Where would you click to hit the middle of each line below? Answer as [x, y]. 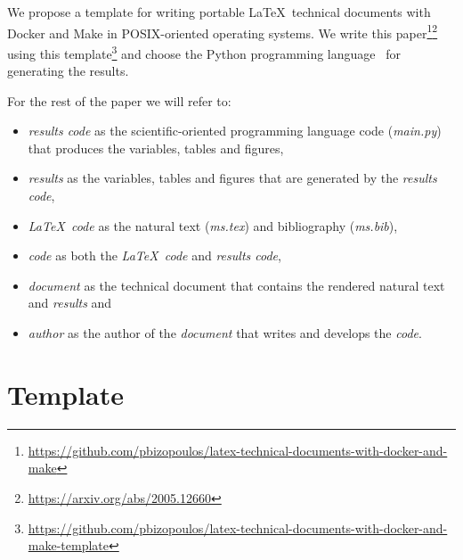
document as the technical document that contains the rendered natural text [236, 285]
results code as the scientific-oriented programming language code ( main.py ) [235, 131]
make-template [68, 545]
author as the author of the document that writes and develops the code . [225, 333]
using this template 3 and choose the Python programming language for [204, 52]
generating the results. [68, 71]
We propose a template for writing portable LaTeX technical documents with [219, 12]
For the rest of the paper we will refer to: [119, 100]
